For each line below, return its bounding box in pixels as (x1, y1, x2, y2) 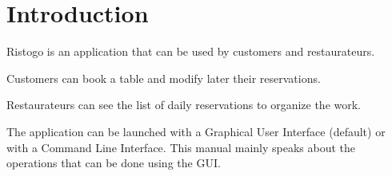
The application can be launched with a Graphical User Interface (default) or (6, 123, 386, 139)
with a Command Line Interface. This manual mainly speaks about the (6, 139, 356, 155)
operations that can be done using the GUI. (6, 154, 221, 171)
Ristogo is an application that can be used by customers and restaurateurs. (6, 43, 375, 60)
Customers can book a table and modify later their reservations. (6, 69, 321, 86)
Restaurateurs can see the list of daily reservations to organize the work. (6, 96, 362, 113)
